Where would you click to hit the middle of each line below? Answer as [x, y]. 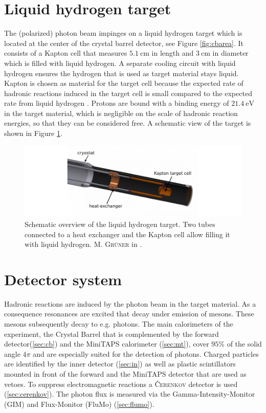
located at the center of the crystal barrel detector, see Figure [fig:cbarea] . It [124, 43]
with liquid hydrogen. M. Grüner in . [83, 244]
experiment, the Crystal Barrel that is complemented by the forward [112, 334]
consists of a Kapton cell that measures [66, 53]
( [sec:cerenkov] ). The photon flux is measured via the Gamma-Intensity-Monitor [130, 394]
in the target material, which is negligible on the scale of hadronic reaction [121, 113]
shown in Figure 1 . [33, 133]
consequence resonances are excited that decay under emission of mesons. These [129, 314]
